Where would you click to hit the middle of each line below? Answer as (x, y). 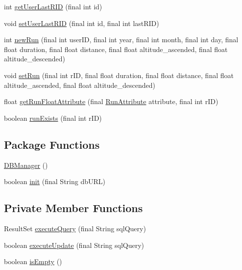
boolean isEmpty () (33, 261)
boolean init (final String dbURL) (55, 181)
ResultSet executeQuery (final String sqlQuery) (75, 228)
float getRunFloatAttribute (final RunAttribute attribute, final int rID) (111, 101)
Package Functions (52, 144)
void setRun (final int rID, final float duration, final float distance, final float (119, 75)
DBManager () (26, 165)
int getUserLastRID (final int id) (53, 6)
